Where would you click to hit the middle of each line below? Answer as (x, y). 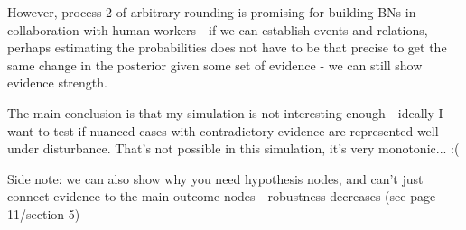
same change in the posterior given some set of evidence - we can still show (215, 64)
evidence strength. (57, 83)
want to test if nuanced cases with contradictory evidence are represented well (223, 130)
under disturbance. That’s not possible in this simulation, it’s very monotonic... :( (233, 148)
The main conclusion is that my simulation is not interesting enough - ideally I (225, 112)
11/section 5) (44, 213)
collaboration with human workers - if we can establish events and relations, (218, 29)
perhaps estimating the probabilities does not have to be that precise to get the (227, 47)
